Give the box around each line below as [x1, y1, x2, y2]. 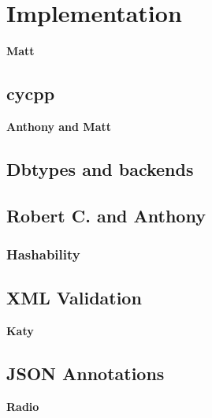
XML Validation [6, 286, 142, 310]
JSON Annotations [6, 361, 165, 386]
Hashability [6, 244, 80, 263]
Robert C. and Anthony [6, 203, 206, 227]
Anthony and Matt [6, 118, 111, 134]
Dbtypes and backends [6, 156, 194, 181]
